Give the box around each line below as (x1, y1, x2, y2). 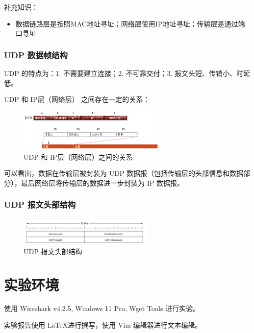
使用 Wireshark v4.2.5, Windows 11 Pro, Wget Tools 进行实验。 (4, 303, 200, 313)
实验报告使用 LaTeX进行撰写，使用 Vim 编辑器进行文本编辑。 (4, 319, 202, 330)
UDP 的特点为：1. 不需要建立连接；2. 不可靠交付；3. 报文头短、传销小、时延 (4, 68, 251, 78)
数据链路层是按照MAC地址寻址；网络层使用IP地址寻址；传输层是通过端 (15, 18, 245, 28)
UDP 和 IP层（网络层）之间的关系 (24, 151, 133, 162)
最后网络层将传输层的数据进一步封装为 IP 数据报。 (21, 177, 184, 188)
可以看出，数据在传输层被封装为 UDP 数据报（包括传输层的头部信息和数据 (4, 168, 244, 178)
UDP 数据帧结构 (4, 48, 68, 61)
